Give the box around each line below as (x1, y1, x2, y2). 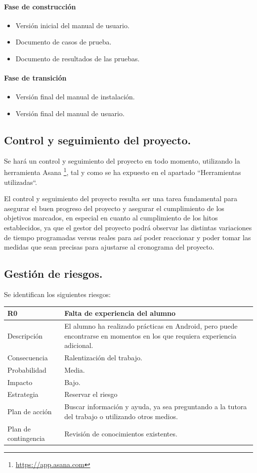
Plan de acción (7, 406, 52, 417)
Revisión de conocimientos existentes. (64, 428, 177, 438)
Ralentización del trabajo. (64, 352, 142, 362)
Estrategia (7, 389, 39, 399)
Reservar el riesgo (64, 389, 118, 399)
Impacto (7, 377, 33, 387)
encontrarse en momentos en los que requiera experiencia (64, 330, 237, 341)
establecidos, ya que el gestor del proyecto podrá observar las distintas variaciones (4, 222, 252, 232)
